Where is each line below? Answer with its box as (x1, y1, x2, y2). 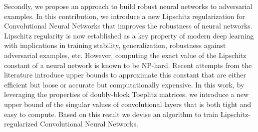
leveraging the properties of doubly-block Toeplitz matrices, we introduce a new (4, 89, 249, 99)
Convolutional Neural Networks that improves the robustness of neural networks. (4, 20, 252, 31)
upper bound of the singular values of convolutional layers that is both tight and (4, 98, 251, 109)
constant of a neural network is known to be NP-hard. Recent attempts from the (4, 59, 252, 70)
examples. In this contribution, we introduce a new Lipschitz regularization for (4, 10, 245, 21)
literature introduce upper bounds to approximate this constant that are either (4, 69, 246, 80)
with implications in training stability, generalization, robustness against (4, 40, 226, 50)
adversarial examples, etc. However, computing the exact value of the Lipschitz (4, 49, 246, 60)
